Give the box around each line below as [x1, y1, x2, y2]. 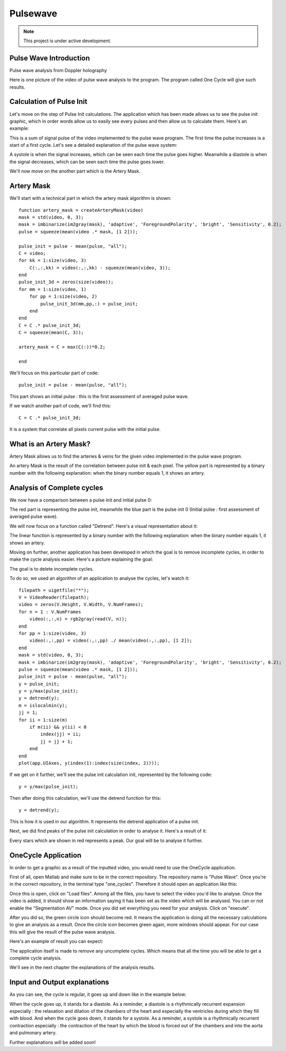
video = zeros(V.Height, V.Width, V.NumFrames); [19, 601, 144, 608]
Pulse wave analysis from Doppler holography [9, 67, 108, 73]
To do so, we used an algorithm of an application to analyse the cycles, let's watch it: [9, 575, 190, 581]
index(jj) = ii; [40, 731, 81, 737]
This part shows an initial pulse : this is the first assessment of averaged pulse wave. [9, 393, 189, 399]
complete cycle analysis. [9, 955, 62, 961]
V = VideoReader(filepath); [19, 595, 90, 600]
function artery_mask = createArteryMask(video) [19, 207, 144, 213]
